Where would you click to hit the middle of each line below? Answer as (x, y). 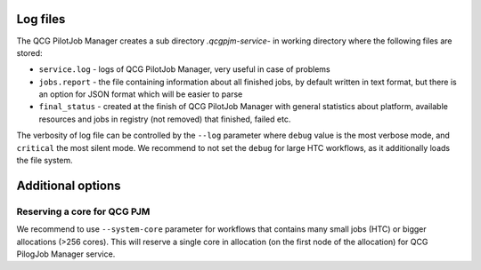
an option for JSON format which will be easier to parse (141, 94)
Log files (41, 19)
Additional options (69, 185)
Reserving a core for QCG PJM (83, 211)
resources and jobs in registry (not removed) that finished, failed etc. (165, 119)
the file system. (45, 161)
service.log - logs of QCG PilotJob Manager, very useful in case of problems (184, 69)
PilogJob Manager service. (66, 254)
